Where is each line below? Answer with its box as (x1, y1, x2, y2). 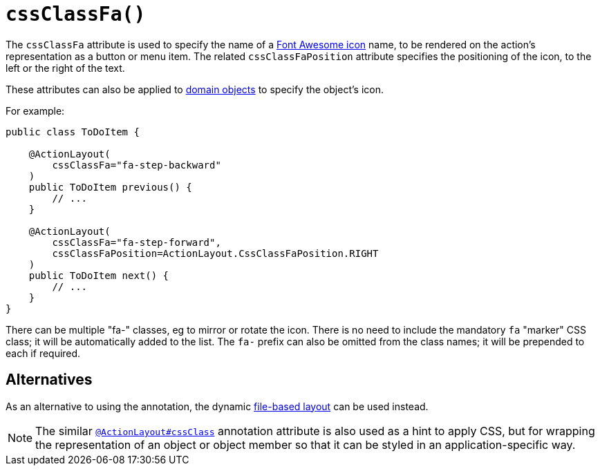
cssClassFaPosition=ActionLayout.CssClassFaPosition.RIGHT (52, 247, 379, 259)
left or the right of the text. (6, 61, 125, 74)
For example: (6, 104, 65, 117)
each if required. (6, 347, 81, 359)
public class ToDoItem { (6, 126, 140, 137)
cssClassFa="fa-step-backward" (52, 159, 221, 171)
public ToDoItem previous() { (28, 181, 192, 193)
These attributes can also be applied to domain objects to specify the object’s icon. (6, 83, 384, 95)
